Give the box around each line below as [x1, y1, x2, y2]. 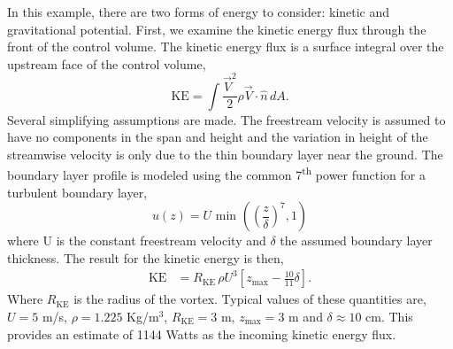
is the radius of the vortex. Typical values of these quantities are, [73, 290, 426, 308]
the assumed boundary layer [280, 231, 433, 250]
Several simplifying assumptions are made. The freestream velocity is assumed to [7, 110, 446, 128]
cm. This [365, 307, 413, 325]
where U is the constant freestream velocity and [7, 231, 266, 250]
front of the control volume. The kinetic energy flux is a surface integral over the [7, 37, 444, 56]
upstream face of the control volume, [7, 54, 206, 73]
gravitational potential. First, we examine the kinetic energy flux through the [7, 19, 426, 38]
